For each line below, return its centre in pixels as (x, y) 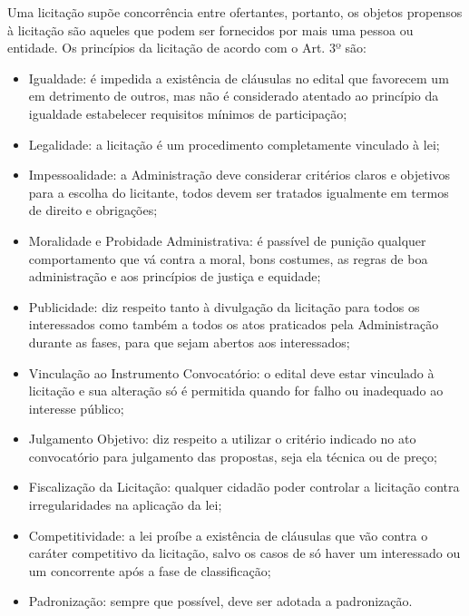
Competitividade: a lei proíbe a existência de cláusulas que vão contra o (228, 535)
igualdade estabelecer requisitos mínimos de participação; (188, 113)
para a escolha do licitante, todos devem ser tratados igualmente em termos (239, 192)
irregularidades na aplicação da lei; (125, 505)
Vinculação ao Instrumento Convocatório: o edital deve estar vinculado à (231, 372)
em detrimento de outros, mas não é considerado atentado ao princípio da (234, 96)
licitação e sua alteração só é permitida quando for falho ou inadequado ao (236, 391)
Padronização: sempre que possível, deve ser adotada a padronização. (220, 601)
